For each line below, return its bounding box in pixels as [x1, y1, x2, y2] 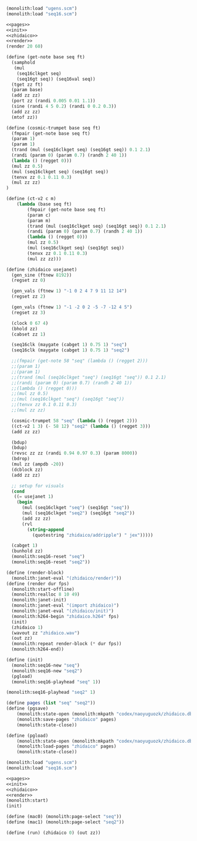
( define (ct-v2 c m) [6, 196, 57, 202]
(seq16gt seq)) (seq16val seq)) [16, 76, 96, 82]
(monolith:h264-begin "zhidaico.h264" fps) [11, 613, 119, 619]
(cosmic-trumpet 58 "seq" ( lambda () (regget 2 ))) [11, 418, 138, 424]
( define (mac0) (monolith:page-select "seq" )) [6, 814, 122, 820]
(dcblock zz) [11, 467, 43, 473]
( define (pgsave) [6, 706, 49, 712]
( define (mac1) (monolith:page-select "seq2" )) [6, 819, 125, 825]
